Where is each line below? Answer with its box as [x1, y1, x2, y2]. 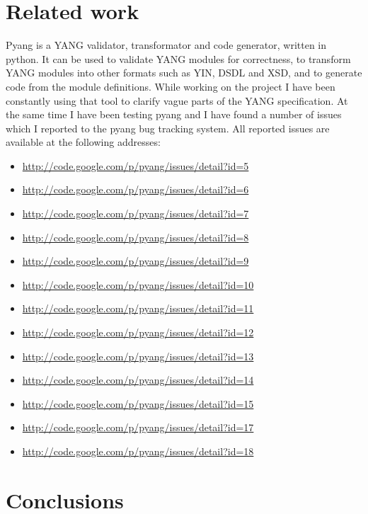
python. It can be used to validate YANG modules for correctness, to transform [6, 51, 351, 66]
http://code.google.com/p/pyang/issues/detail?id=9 [22, 253, 249, 268]
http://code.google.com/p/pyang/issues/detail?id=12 [22, 325, 254, 340]
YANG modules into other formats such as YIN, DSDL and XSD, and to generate [6, 65, 362, 80]
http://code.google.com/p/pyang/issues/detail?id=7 [22, 206, 249, 221]
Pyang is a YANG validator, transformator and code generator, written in [6, 38, 327, 52]
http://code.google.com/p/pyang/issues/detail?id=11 [22, 301, 254, 316]
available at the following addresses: [6, 135, 161, 149]
